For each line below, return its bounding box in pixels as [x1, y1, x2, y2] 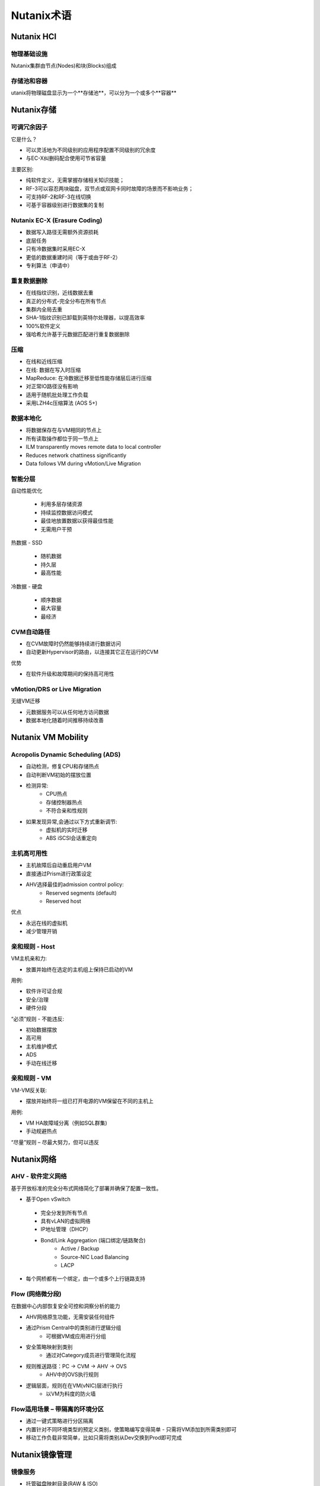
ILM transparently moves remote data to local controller [25, 443, 162, 451]
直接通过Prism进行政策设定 [25, 870, 92, 877]
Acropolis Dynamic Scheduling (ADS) [11, 750, 121, 758]
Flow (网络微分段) [11, 1290, 62, 1298]
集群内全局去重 [25, 306, 62, 313]
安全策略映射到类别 [25, 1343, 73, 1350]
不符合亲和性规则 [46, 807, 88, 814]
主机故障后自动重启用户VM [25, 862, 92, 869]
